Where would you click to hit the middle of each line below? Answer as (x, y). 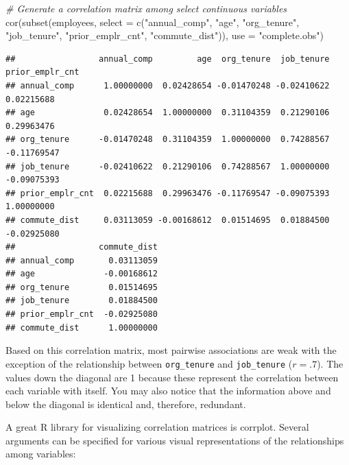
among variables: (41, 454)
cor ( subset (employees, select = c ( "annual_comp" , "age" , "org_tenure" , (153, 22)
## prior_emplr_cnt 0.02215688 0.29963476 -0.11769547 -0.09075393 (168, 193)
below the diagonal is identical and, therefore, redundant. (126, 404)
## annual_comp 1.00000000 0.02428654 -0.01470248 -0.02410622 (168, 85)
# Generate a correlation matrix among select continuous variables (146, 8)
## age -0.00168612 (82, 274)
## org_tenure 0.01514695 (82, 287)
